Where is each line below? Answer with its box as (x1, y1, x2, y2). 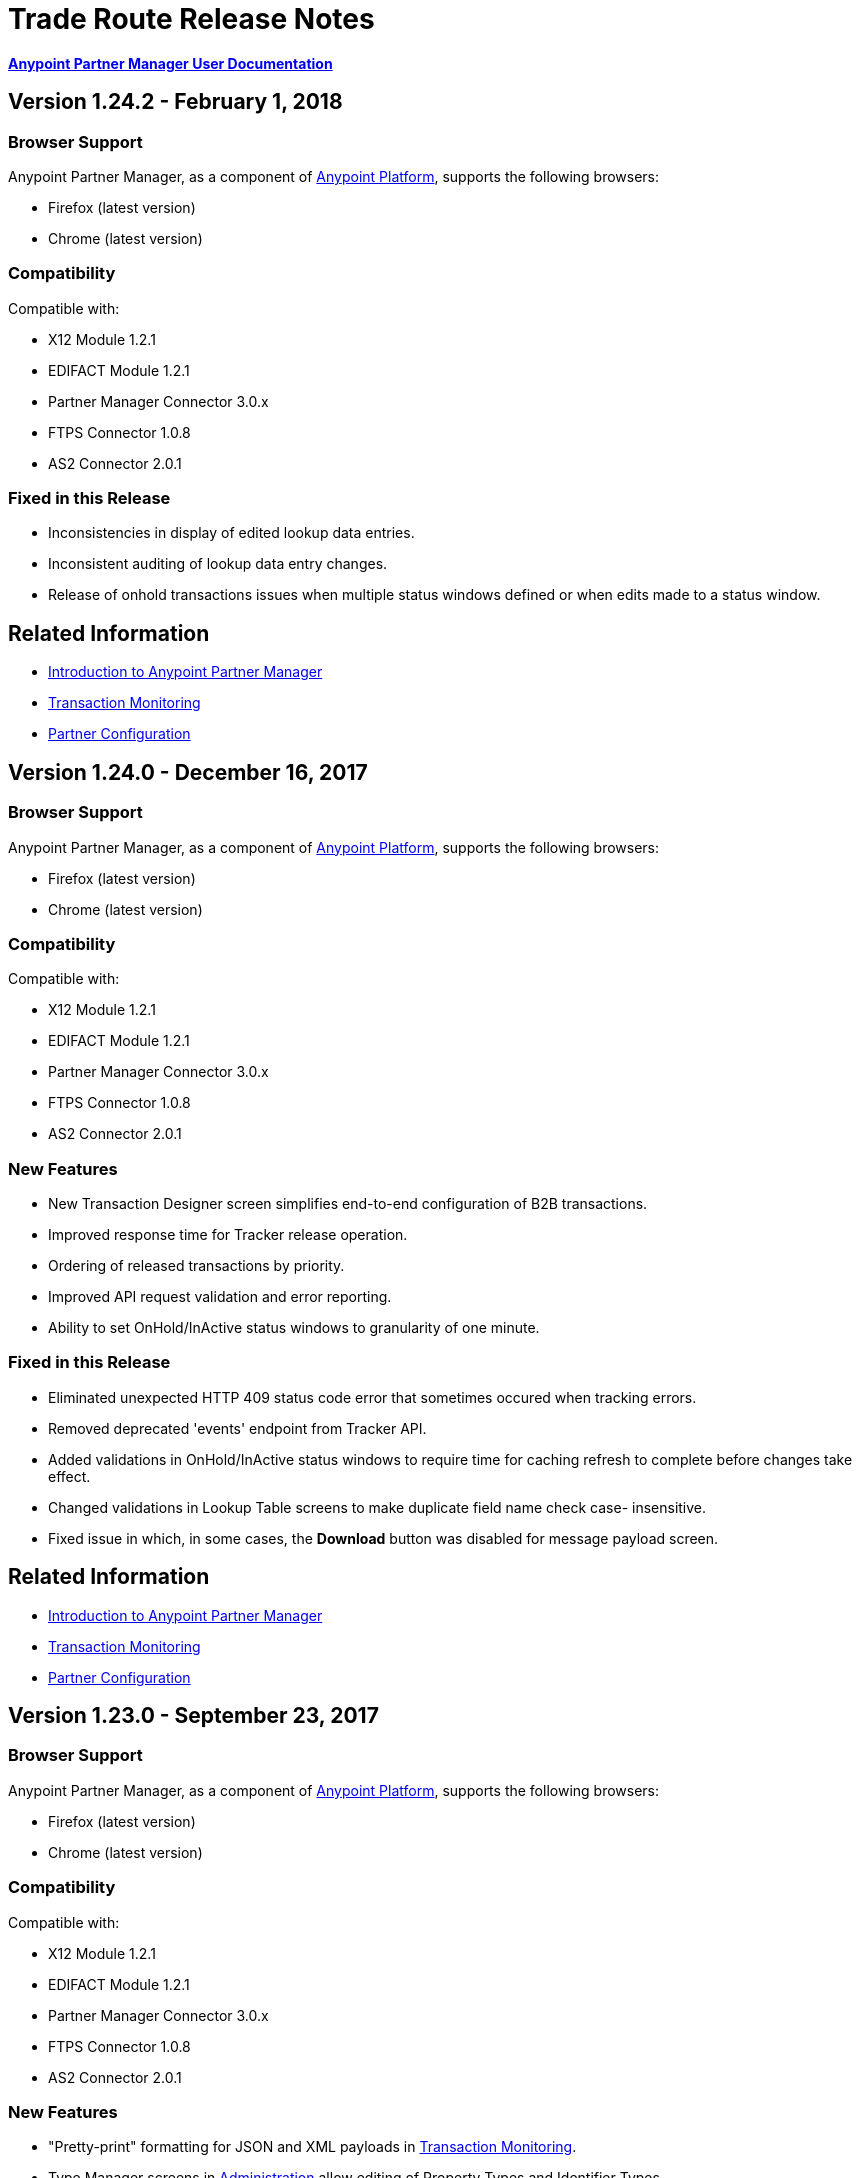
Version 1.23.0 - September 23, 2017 (8, 1703, 379, 1729)
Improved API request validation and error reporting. (48, 1288, 392, 1306)
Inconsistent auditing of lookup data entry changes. (48, 555, 388, 573)
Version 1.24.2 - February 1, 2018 (8, 89, 343, 115)
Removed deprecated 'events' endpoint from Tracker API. (48, 1419, 427, 1437)
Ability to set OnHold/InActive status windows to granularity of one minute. (48, 1319, 540, 1337)
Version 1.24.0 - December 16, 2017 (8, 759, 368, 785)
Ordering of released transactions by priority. (48, 1257, 345, 1275)
